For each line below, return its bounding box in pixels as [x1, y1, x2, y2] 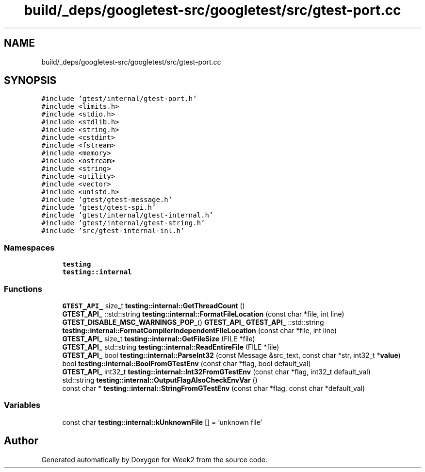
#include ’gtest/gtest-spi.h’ [41, 203, 156, 212]
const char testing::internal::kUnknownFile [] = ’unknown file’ [62, 418, 262, 426]
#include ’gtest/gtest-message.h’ [41, 196, 173, 204]
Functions [4, 284, 42, 294]
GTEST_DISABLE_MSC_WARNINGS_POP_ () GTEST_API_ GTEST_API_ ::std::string [62, 318, 324, 326]
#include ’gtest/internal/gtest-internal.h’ [41, 211, 213, 219]
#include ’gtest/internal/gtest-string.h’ [41, 219, 205, 227]
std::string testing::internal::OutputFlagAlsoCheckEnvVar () [62, 375, 258, 384]
